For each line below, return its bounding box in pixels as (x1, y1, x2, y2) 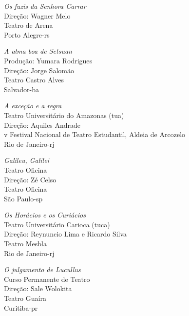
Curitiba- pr (4, 302, 38, 313)
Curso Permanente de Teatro (4, 274, 90, 284)
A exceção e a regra (4, 100, 62, 111)
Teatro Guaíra (4, 293, 46, 303)
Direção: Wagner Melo (4, 10, 71, 20)
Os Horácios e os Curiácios (4, 210, 86, 220)
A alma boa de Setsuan (4, 46, 72, 56)
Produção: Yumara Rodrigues (4, 55, 93, 65)
